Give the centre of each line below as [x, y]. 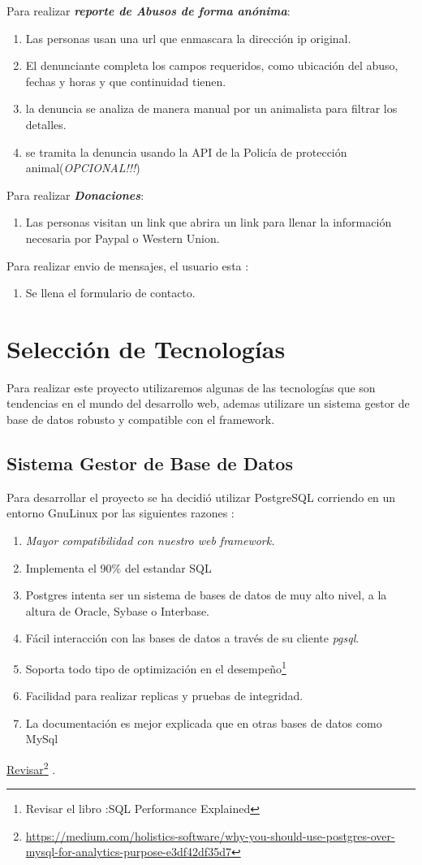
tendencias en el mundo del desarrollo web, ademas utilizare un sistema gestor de [208, 403]
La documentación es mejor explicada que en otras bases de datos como [204, 722]
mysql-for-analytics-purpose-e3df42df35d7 [128, 852]
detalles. [46, 124]
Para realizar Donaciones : [75, 195]
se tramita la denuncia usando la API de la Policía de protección [186, 151]
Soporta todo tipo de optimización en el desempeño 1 [156, 667]
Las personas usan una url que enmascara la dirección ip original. [188, 38]
